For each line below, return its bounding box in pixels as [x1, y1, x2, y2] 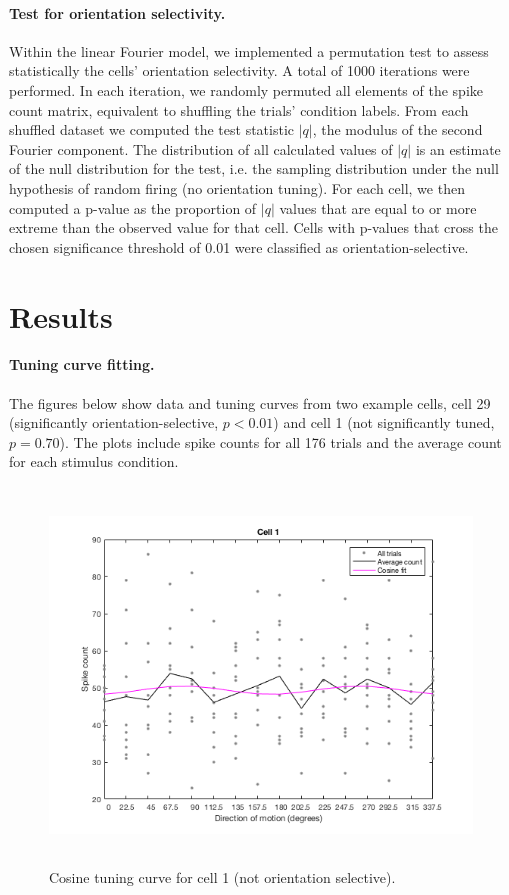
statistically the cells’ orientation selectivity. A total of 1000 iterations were [9, 60, 470, 81]
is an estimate [415, 138, 501, 159]
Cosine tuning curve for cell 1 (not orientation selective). [49, 867, 396, 888]
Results [9, 295, 113, 336]
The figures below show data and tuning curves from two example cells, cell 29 [9, 392, 491, 413]
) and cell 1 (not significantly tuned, [273, 412, 495, 433]
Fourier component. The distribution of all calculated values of [9, 138, 393, 159]
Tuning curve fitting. [9, 354, 155, 375]
